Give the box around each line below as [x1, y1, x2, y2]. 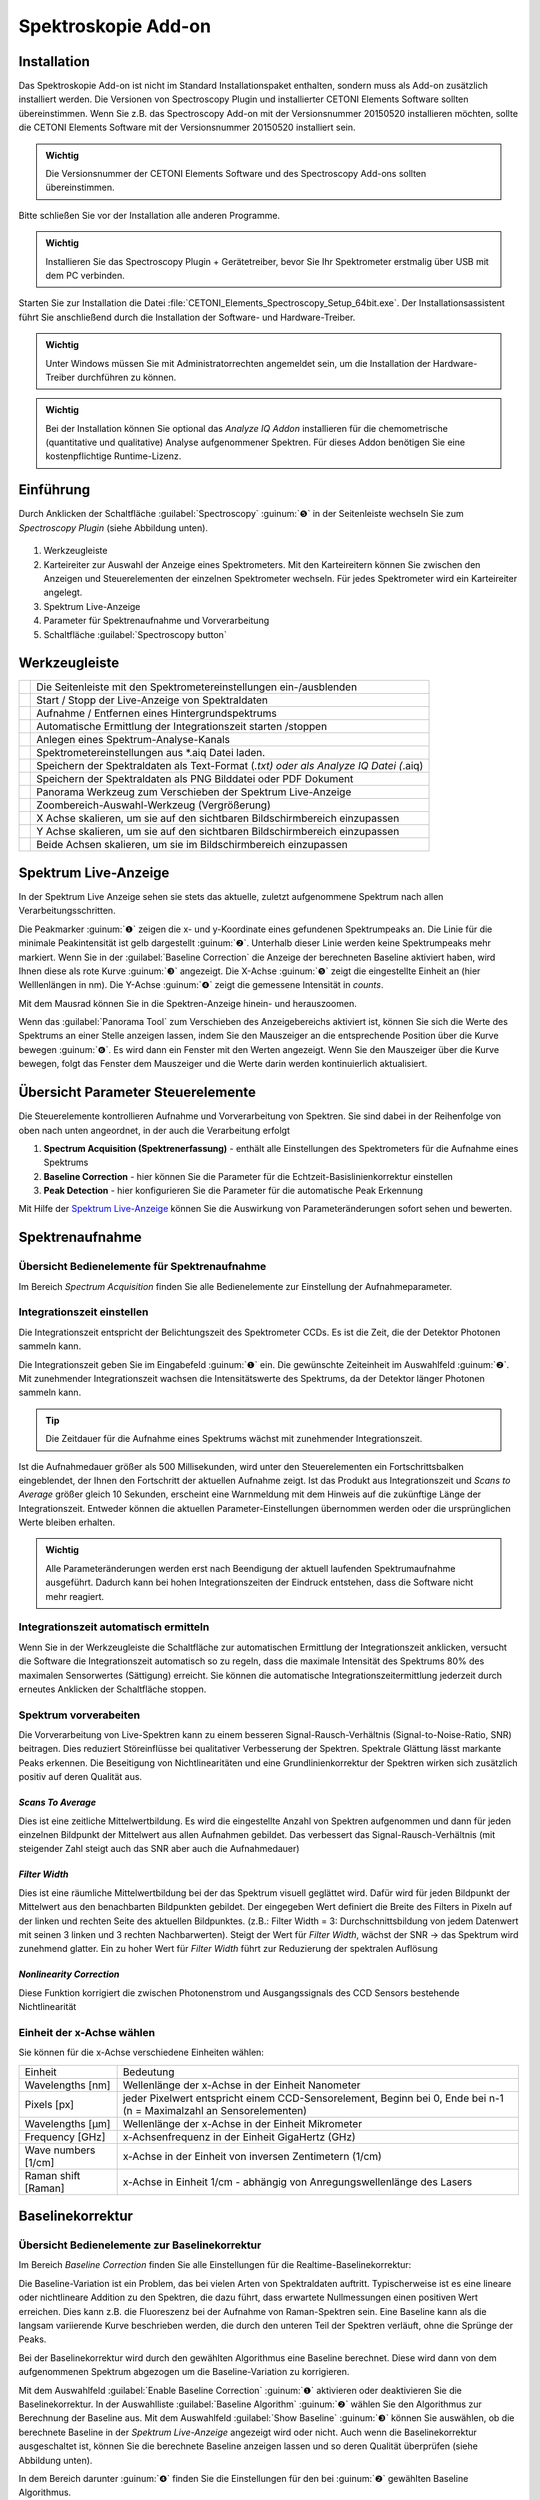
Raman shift [24, 2168, 81, 2182]
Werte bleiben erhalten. [18, 1516, 116, 1529]
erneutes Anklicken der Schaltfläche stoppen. [18, 1683, 207, 1695]
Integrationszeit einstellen [18, 1305, 149, 1319]
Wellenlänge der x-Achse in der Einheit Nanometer [122, 2078, 361, 2092]
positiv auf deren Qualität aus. [18, 1771, 143, 1783]
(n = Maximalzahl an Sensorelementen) [122, 2103, 307, 2117]
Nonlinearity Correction [18, 1968, 120, 1980]
